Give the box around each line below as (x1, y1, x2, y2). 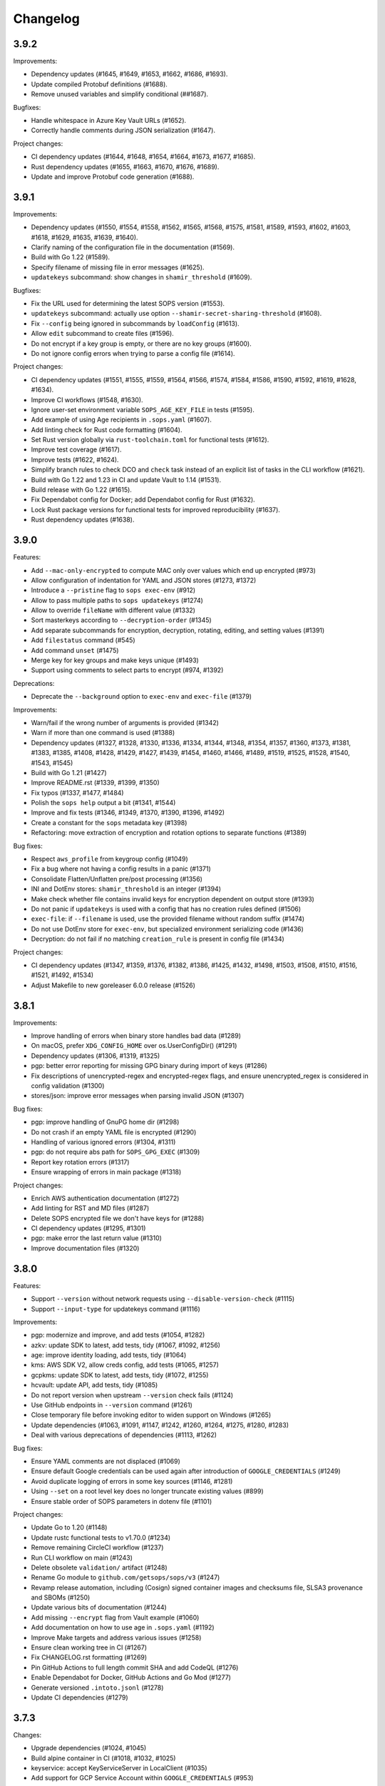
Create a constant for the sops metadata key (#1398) (31, 818, 188, 827)
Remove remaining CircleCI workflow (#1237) (31, 1543, 164, 1552)
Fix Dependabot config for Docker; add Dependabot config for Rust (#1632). (31, 495, 256, 504)
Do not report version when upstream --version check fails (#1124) (31, 1390, 234, 1400)
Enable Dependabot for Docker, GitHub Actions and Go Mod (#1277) (31, 1673, 232, 1682)
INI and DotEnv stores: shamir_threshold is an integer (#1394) (31, 884, 221, 893)
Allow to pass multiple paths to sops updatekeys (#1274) (31, 596, 203, 604)
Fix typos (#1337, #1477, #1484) (31, 788, 124, 797)
